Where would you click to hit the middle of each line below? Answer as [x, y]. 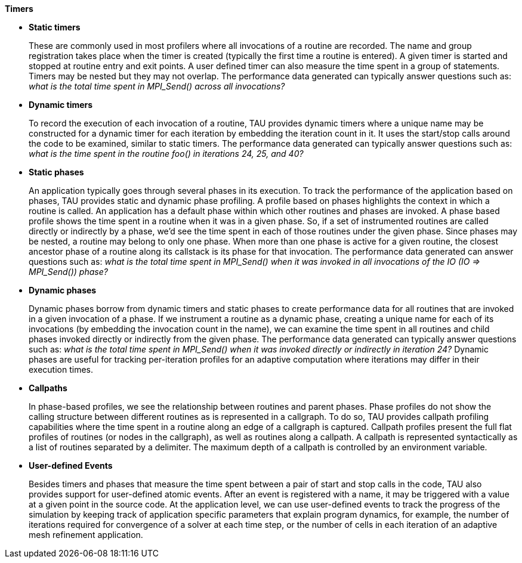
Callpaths [48, 388]
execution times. [61, 369]
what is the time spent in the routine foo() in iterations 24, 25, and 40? [166, 154]
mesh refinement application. [86, 535]
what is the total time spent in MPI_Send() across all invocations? [157, 86]
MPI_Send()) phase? [68, 272]
